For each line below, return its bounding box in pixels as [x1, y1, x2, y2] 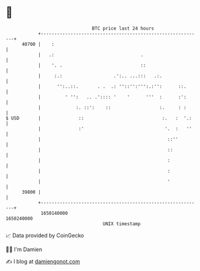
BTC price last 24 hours [92, 25, 154, 31]
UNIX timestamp [102, 220, 141, 227]
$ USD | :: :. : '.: [5, 115, 192, 121]
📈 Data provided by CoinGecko [5, 232, 84, 239]
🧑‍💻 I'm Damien [5, 246, 43, 253]
